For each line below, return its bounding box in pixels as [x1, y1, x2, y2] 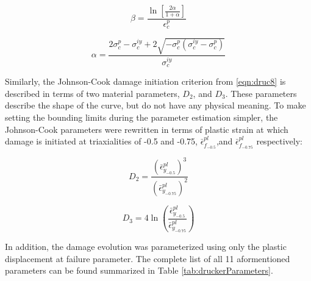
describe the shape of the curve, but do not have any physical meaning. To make [5, 99, 306, 112]
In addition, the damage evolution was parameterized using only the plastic [5, 240, 287, 253]
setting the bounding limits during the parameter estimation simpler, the [5, 110, 278, 123]
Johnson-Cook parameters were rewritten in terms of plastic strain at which [5, 123, 288, 135]
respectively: [256, 135, 302, 148]
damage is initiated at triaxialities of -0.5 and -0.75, [5, 135, 198, 148]
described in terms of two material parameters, [5, 87, 180, 99]
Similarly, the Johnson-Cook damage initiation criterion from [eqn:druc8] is [5, 75, 286, 88]
